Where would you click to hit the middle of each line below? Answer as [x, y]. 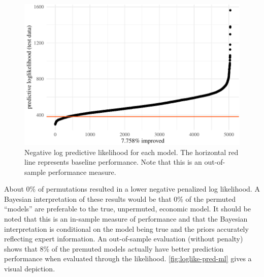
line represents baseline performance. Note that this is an [113, 162]
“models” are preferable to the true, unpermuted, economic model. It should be [128, 209]
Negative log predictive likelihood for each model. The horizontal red [131, 152]
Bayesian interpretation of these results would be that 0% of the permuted [120, 198]
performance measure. [82, 172]
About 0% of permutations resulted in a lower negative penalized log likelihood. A [132, 189]
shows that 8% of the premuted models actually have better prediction [114, 248]
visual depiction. [30, 269]
